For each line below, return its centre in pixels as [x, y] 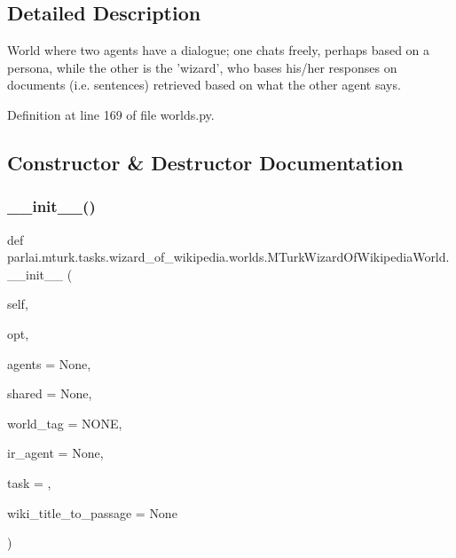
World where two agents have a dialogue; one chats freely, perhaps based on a [219, 50]
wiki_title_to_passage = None [92, 512]
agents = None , [49, 363]
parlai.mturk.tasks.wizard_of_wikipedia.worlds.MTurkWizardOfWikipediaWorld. [228, 257]
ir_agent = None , [55, 453]
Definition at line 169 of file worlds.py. [111, 114]
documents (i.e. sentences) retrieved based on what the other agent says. [204, 85]
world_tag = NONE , [65, 423]
